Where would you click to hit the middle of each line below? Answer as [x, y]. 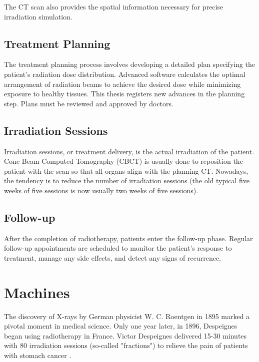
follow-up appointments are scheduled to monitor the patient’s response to [118, 248]
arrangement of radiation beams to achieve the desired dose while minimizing [122, 84]
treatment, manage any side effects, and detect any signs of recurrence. [113, 257]
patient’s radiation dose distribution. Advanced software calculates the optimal [125, 74]
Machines [37, 292]
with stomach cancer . [38, 355]
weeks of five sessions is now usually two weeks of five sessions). [101, 190]
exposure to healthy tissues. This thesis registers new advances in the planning [124, 94]
